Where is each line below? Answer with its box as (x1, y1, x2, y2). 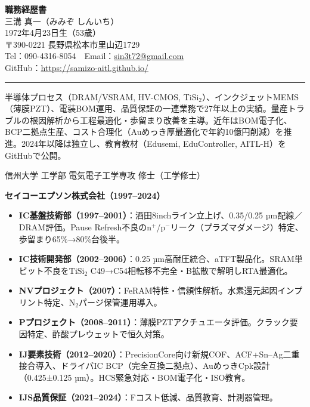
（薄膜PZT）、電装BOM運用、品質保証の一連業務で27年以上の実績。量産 (5, 102, 288, 115)
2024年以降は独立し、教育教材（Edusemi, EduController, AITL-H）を (21, 137, 287, 149)
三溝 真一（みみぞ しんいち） (5, 14, 119, 27)
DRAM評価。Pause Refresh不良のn (18, 220, 152, 233)
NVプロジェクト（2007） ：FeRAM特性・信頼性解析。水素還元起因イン (18, 284, 294, 297)
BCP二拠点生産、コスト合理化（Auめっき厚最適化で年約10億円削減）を (5, 125, 284, 138)
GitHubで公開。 (5, 149, 66, 161)
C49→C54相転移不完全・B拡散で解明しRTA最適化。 (90, 264, 293, 276)
